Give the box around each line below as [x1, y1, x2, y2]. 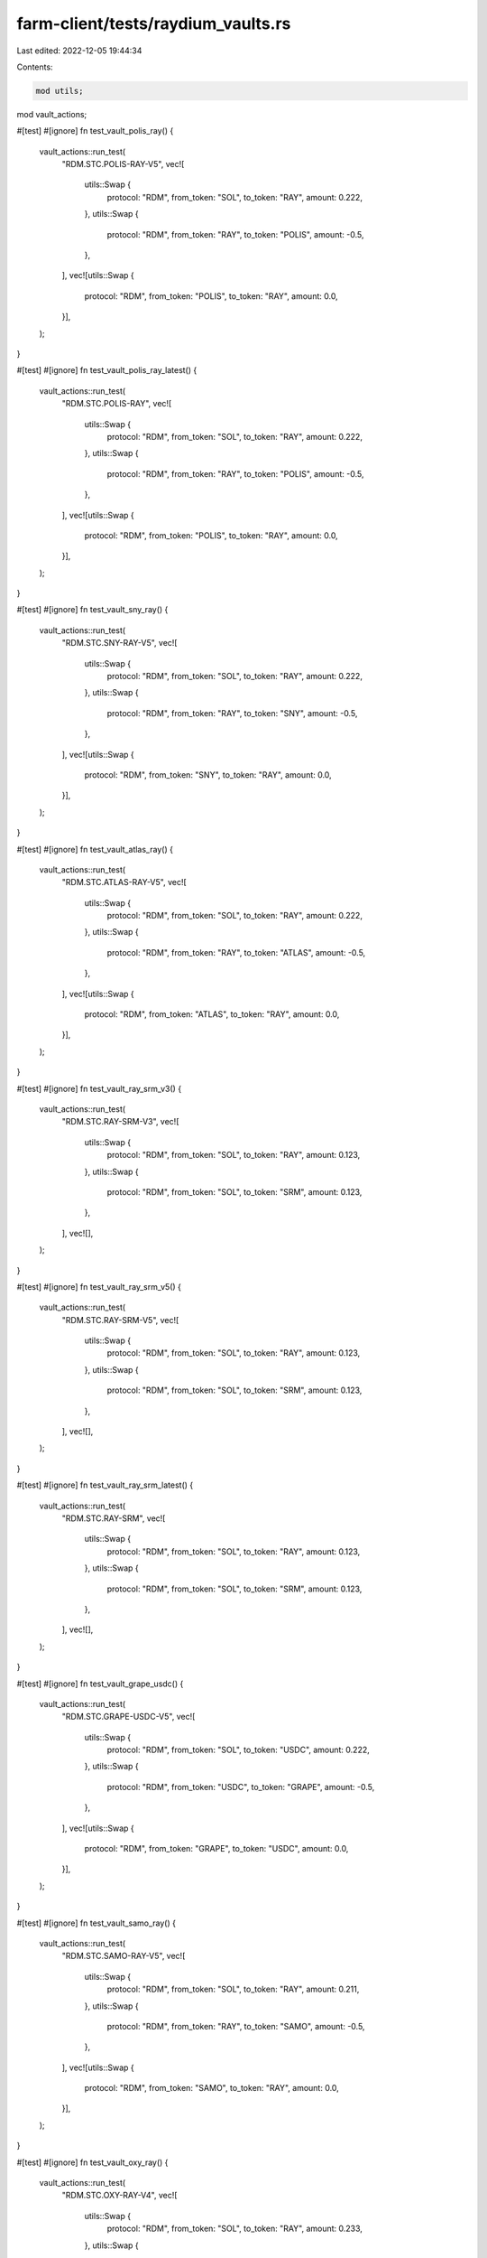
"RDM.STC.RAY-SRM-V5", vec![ [61, 1314, 179, 1325]
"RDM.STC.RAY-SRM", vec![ [61, 1513, 166, 1524]
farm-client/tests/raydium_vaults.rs [16, 14, 291, 33]
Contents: [16, 61, 53, 72]
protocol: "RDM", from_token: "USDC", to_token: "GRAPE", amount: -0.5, [106, 1781, 375, 1792]
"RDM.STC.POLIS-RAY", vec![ [61, 398, 172, 409]
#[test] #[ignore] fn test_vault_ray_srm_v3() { [16, 1083, 182, 1094]
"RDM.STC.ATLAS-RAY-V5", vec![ [61, 877, 187, 888]
